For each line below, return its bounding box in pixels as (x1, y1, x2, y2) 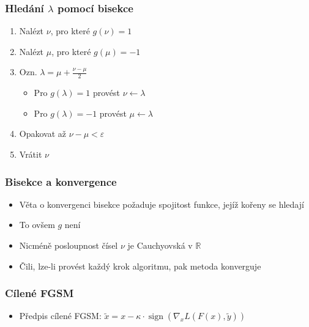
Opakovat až (19, 127, 67, 140)
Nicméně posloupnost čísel (19, 239, 118, 252)
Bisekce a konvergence (5, 174, 117, 189)
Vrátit (19, 148, 42, 161)
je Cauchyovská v (127, 239, 193, 252)
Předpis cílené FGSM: (19, 309, 102, 322)
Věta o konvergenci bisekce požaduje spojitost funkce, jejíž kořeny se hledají (19, 197, 304, 210)
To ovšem (19, 218, 55, 231)
